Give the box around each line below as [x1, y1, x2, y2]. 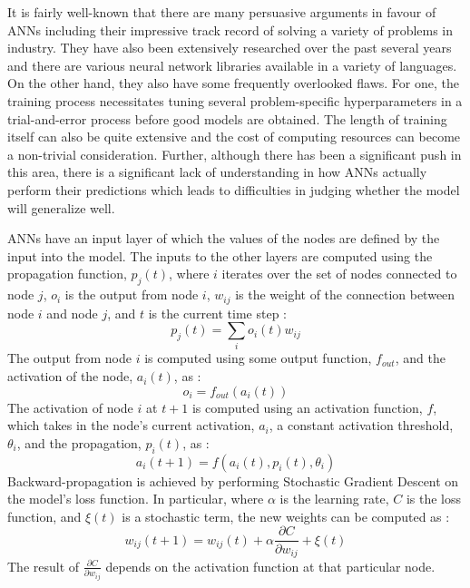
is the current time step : [148, 303, 288, 322]
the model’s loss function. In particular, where [7, 489, 264, 508]
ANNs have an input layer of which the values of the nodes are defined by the [7, 229, 440, 248]
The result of [7, 556, 80, 575]
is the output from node [64, 285, 199, 304]
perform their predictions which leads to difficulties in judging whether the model [7, 180, 460, 199]
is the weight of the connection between [235, 285, 455, 304]
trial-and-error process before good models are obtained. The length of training [7, 109, 447, 128]
